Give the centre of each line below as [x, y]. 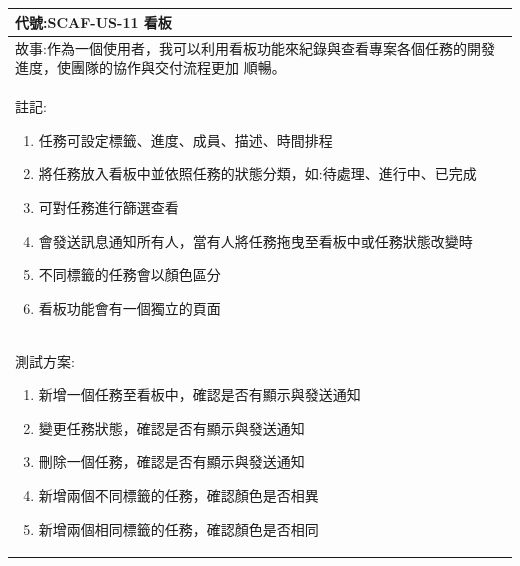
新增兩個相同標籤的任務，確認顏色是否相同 [178, 528]
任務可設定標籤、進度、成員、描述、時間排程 [185, 139]
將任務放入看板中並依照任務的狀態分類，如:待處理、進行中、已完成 [257, 173]
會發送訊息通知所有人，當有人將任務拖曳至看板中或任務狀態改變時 [255, 240]
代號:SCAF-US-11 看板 [93, 21]
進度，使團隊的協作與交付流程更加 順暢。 [150, 67]
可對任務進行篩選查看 [108, 206]
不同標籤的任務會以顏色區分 [129, 274]
